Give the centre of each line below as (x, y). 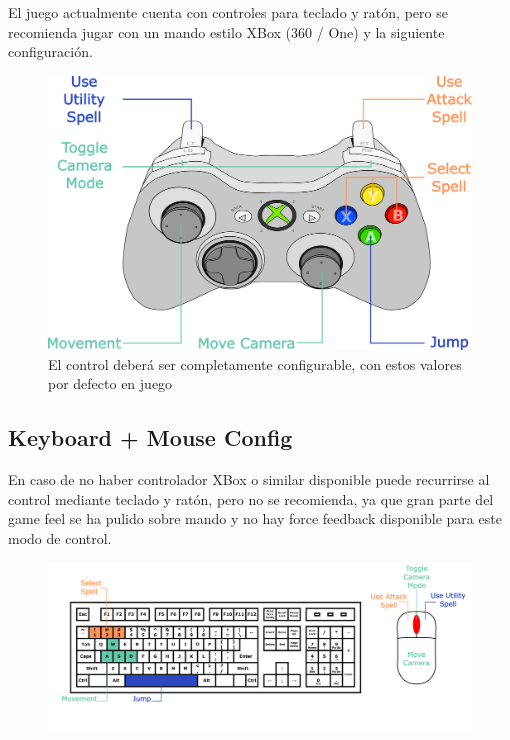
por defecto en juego (110, 383)
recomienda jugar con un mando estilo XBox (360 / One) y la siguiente (226, 31)
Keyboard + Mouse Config (150, 437)
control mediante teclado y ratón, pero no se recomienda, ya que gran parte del (251, 498)
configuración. (50, 51)
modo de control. (60, 538)
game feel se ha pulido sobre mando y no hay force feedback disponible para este (255, 518)
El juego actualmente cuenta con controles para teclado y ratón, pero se (228, 12)
